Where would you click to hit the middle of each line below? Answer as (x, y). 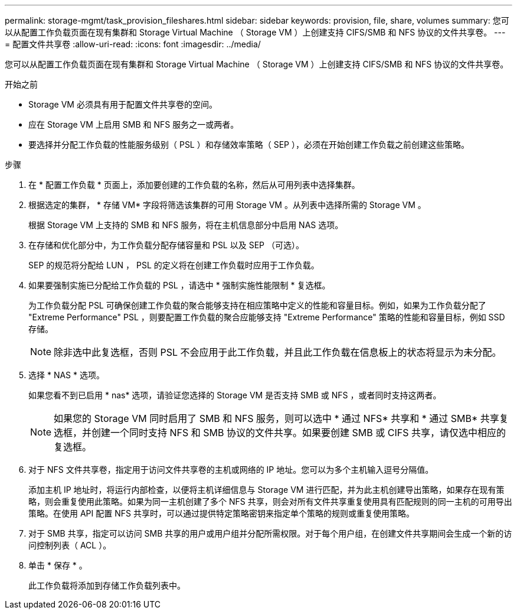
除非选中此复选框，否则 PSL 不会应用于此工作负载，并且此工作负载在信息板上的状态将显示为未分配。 (278, 352)
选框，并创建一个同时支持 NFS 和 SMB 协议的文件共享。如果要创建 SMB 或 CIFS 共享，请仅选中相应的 (280, 433)
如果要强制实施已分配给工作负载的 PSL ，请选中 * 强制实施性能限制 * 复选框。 (179, 285)
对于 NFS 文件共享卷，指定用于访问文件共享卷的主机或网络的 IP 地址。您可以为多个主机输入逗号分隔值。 (231, 470)
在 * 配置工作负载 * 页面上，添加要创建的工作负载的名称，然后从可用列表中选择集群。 (194, 185)
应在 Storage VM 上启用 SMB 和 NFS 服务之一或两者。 (134, 124)
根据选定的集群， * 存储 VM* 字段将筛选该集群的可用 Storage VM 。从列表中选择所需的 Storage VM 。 (227, 205)
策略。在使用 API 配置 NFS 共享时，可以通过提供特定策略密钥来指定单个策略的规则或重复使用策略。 (221, 513)
